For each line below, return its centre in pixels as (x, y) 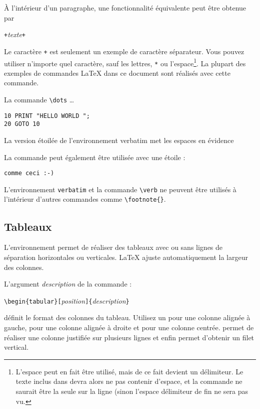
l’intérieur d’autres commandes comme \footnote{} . (85, 199)
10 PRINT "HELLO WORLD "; (47, 116)
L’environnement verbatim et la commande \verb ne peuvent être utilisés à (120, 189)
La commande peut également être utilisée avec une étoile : (95, 157)
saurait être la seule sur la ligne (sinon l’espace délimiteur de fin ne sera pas (132, 391)
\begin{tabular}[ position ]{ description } (67, 300)
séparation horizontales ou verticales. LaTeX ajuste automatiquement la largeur (126, 257)
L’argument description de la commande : (68, 284)
